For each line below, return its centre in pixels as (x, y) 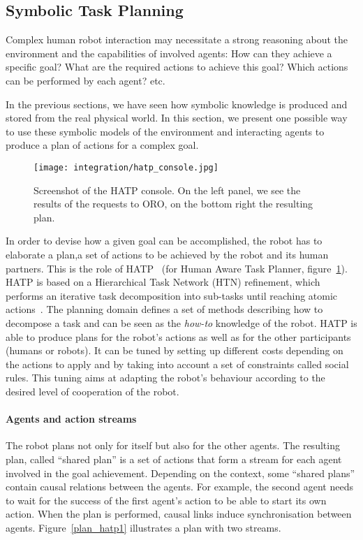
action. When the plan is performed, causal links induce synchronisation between (179, 514)
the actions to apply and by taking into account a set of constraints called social (177, 364)
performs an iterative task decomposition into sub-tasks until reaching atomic (172, 295)
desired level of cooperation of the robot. (92, 391)
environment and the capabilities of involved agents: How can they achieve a (169, 53)
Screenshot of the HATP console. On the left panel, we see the (167, 190)
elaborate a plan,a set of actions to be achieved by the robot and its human (167, 254)
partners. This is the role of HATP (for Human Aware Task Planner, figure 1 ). (177, 268)
